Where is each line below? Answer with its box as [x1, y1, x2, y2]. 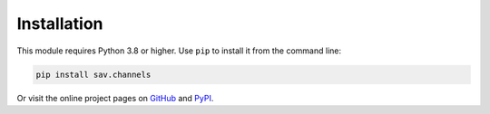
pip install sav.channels [35, 69, 152, 80]
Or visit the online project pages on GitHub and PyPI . [16, 92, 214, 103]
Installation [16, 14, 103, 33]
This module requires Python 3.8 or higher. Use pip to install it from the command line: [16, 45, 342, 56]
